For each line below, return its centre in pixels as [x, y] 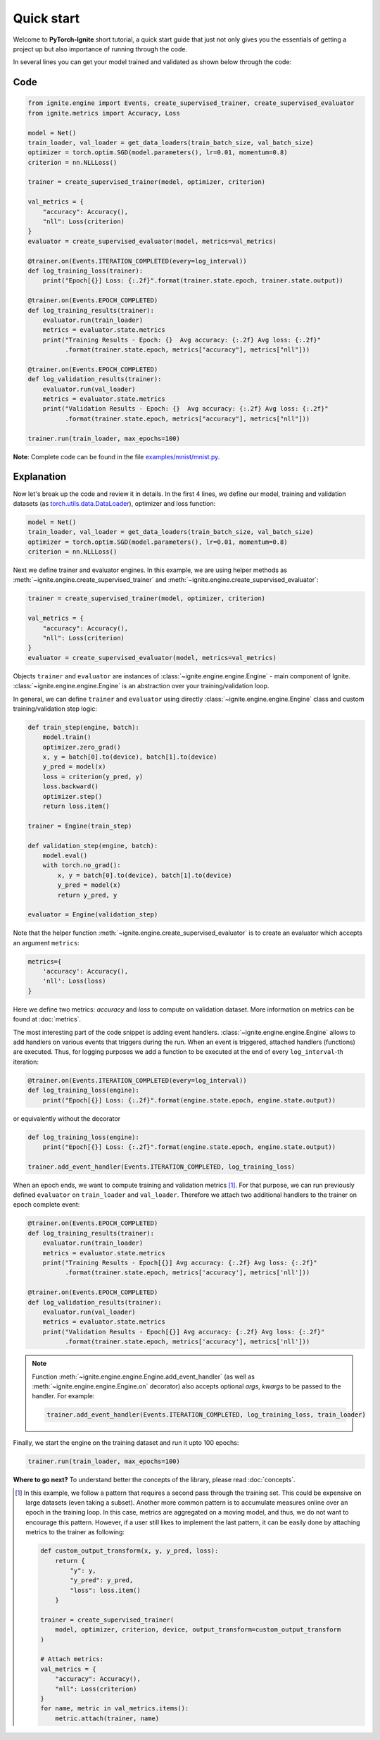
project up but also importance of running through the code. [100, 49]
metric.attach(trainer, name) [107, 1718]
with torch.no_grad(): [82, 865]
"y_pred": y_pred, [102, 1580]
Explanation [40, 477]
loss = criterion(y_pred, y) [93, 776]
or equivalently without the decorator [67, 1118]
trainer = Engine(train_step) [80, 826]
